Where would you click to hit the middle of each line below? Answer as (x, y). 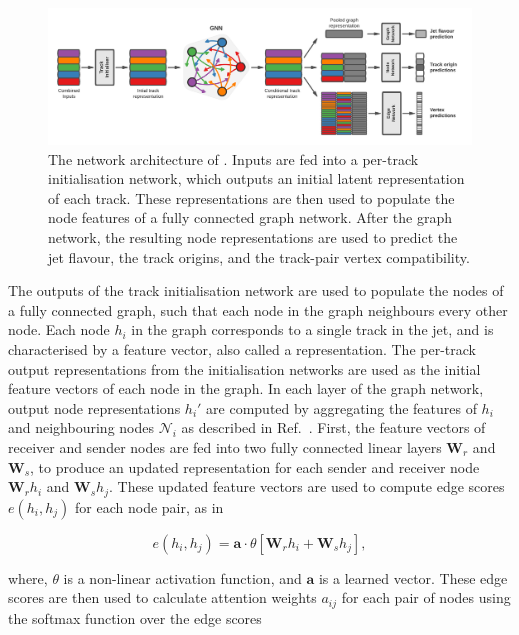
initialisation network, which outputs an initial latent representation (256, 178)
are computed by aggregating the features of (341, 407)
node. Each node (59, 329)
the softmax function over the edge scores (135, 617)
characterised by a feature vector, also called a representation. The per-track (242, 348)
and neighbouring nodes (81, 427)
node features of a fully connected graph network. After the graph (250, 217)
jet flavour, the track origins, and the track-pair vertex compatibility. (259, 256)
